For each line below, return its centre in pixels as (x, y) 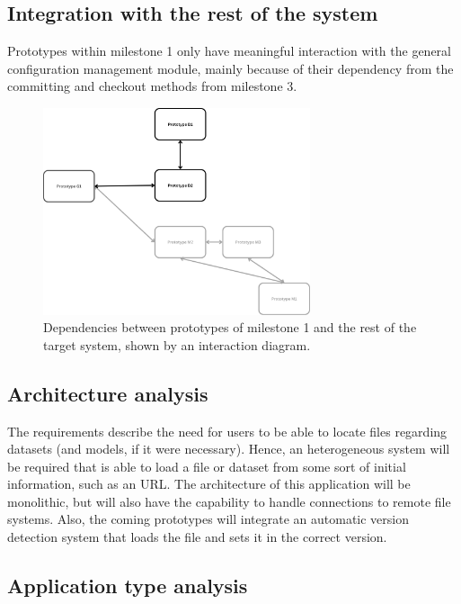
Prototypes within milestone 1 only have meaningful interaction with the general (229, 51)
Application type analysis (128, 586)
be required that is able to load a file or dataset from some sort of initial (207, 466)
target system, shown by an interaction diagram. (177, 344)
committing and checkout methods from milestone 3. (152, 86)
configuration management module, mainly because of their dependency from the (230, 68)
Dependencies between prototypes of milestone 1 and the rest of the (230, 327)
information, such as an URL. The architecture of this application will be (209, 484)
